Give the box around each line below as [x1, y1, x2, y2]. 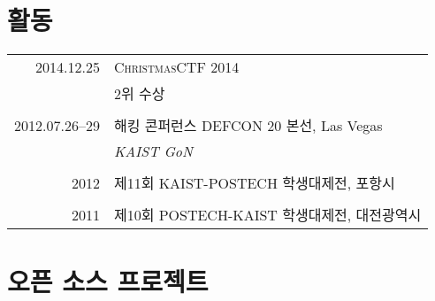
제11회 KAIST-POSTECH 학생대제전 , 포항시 [113, 173, 395, 194]
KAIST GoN [113, 141, 193, 162]
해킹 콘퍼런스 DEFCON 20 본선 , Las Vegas [113, 115, 383, 136]
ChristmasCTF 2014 [113, 57, 240, 78]
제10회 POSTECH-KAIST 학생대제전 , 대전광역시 [113, 205, 422, 226]
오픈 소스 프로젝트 [7, 263, 209, 299]
